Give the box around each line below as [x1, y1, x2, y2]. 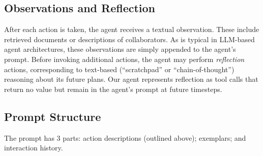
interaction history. [4, 142, 63, 153]
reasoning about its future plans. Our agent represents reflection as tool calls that [4, 74, 258, 84]
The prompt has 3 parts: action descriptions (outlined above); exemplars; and [4, 132, 246, 143]
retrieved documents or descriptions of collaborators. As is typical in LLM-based [4, 34, 255, 44]
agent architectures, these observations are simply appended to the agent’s [4, 44, 236, 54]
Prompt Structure [4, 108, 101, 124]
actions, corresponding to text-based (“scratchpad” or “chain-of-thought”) [4, 64, 235, 74]
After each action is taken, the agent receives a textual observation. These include [4, 24, 259, 35]
